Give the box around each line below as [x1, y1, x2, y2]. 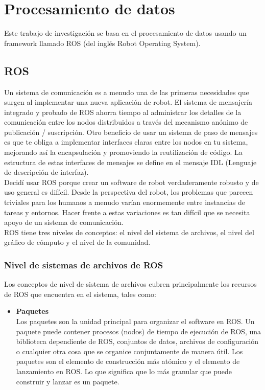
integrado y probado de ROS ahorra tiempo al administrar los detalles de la [4, 106, 242, 117]
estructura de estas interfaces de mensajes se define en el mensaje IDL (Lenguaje [4, 156, 257, 167]
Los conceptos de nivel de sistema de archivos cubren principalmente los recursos [4, 279, 257, 289]
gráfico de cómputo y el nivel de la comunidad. [4, 237, 151, 247]
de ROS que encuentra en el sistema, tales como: [4, 288, 156, 299]
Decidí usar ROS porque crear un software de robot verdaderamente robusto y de [4, 176, 259, 187]
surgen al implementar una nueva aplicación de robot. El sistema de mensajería [4, 97, 252, 107]
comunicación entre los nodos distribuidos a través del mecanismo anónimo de [4, 117, 248, 127]
